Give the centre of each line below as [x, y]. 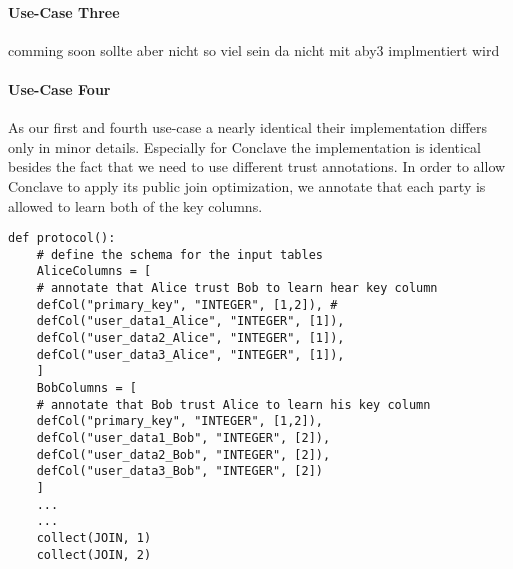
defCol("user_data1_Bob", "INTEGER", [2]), [183, 438]
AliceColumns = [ [94, 271]
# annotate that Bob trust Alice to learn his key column [233, 404]
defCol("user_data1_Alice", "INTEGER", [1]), [190, 321]
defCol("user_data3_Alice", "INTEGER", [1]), [190, 354]
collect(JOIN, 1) [94, 537]
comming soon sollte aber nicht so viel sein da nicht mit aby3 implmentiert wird [254, 49]
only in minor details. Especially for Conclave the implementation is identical [245, 146]
